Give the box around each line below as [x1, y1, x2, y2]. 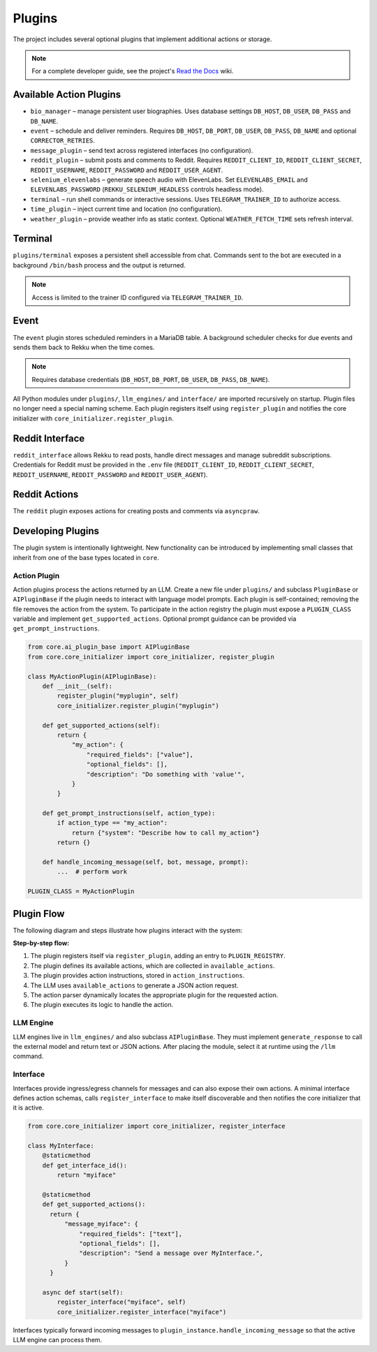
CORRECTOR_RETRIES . [30, 136, 96, 145]
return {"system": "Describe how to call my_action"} [71, 828, 260, 837]
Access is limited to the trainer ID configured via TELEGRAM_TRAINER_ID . [31, 293, 244, 302]
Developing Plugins [13, 525, 99, 537]
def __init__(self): [42, 682, 113, 690]
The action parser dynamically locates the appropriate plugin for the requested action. [30, 991, 279, 999]
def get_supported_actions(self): [42, 721, 161, 729]
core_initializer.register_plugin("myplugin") [57, 702, 219, 710]
